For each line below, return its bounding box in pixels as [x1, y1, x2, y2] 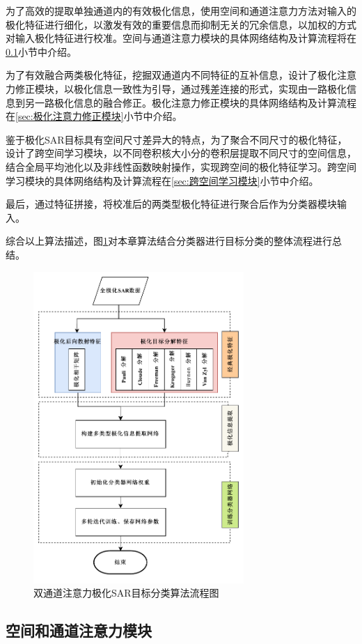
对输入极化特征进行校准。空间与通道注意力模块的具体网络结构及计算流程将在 [6, 31, 356, 45]
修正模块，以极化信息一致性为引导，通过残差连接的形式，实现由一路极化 [15, 81, 347, 95]
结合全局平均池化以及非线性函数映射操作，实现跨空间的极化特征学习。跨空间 [6, 159, 356, 174]
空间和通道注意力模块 [6, 620, 152, 641]
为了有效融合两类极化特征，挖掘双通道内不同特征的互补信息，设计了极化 [6, 68, 337, 82]
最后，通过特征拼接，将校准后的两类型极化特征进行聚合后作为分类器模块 [6, 197, 337, 211]
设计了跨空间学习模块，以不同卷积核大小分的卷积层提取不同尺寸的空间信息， [6, 146, 356, 160]
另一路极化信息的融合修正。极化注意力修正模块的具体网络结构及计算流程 [24, 95, 356, 109]
